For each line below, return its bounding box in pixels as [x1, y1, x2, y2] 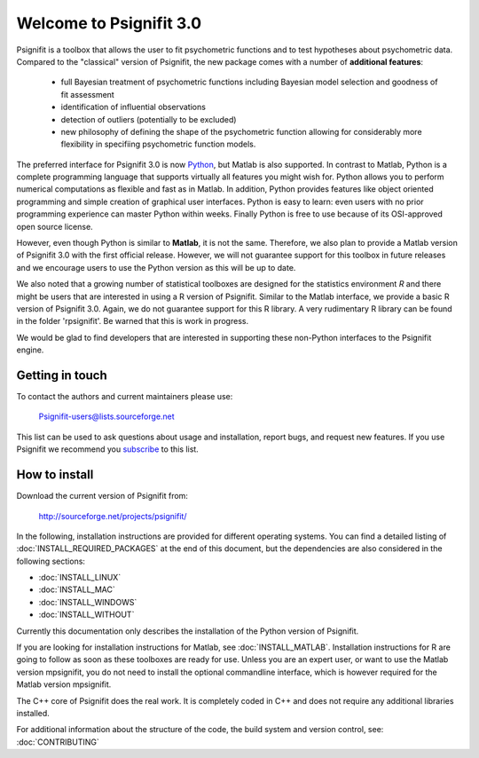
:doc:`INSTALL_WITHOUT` [38, 609, 135, 620]
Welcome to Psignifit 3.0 [16, 13, 202, 33]
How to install [16, 467, 94, 483]
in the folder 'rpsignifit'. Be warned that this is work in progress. [16, 316, 248, 327]
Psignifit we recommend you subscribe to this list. [16, 444, 199, 454]
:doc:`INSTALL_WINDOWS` [38, 596, 137, 607]
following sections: [16, 556, 86, 566]
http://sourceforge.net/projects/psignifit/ [38, 510, 187, 521]
